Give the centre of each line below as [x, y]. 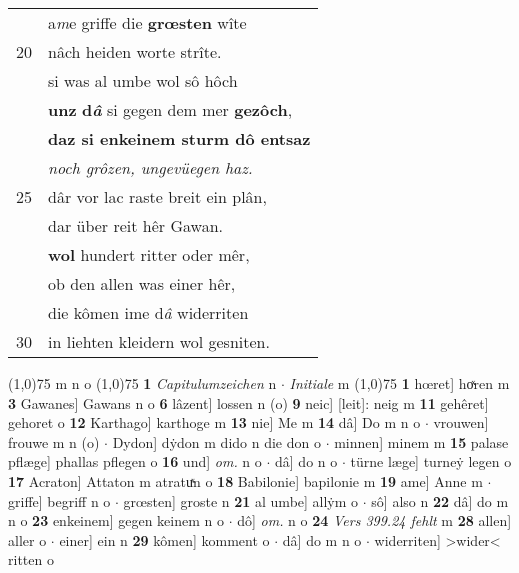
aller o [27, 539]
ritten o [31, 559]
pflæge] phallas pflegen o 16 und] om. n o [135, 461]
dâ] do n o [306, 461]
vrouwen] [461, 422]
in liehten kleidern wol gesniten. [159, 341]
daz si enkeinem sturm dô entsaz [179, 138]
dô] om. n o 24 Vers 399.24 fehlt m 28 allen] [374, 520]
